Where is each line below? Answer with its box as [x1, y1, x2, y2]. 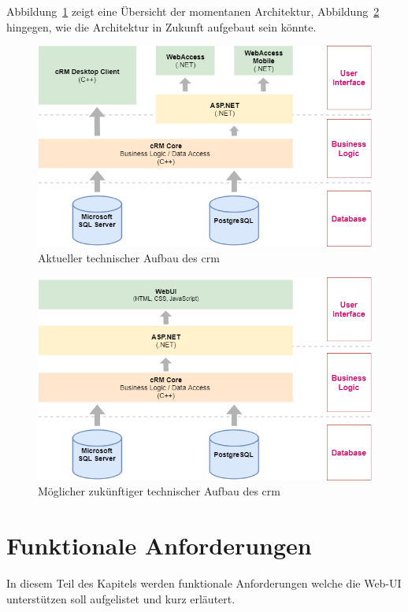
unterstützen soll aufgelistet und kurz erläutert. [6, 590, 236, 606]
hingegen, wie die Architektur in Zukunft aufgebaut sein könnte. [6, 18, 317, 35]
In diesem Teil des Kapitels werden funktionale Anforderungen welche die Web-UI [6, 575, 402, 592]
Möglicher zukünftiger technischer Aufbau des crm [38, 483, 280, 499]
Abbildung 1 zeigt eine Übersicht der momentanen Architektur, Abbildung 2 [6, 3, 380, 19]
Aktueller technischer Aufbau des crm [38, 249, 220, 265]
